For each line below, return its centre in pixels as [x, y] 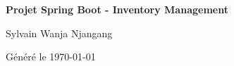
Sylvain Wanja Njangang [59, 33]
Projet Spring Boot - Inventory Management [117, 9]
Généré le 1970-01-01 [51, 57]
